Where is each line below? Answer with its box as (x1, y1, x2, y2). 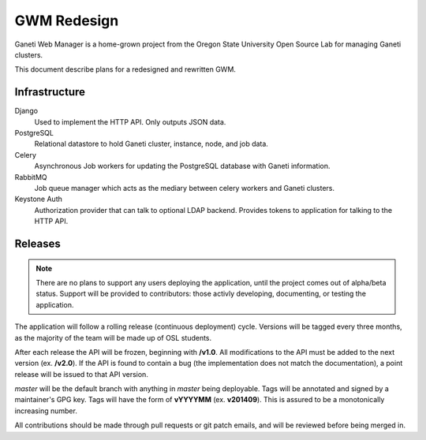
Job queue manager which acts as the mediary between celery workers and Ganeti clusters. (34, 183, 335, 192)
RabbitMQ (14, 172, 47, 181)
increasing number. (14, 406, 78, 416)
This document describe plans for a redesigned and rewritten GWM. (14, 65, 237, 74)
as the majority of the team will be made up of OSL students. (14, 333, 212, 342)
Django (14, 106, 39, 116)
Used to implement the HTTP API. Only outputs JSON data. (34, 117, 226, 126)
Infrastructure (14, 85, 86, 99)
